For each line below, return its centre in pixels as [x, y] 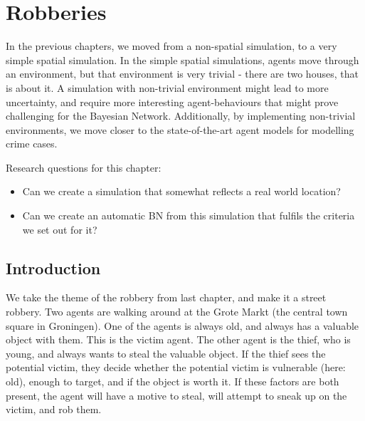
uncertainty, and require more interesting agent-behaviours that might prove [172, 102]
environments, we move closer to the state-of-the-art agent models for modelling [180, 129]
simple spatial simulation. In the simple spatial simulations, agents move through [182, 59]
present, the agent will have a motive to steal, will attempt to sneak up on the [176, 395]
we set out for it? [60, 229]
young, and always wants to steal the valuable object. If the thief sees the [166, 353]
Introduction [53, 267]
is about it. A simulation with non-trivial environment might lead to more [167, 87]
